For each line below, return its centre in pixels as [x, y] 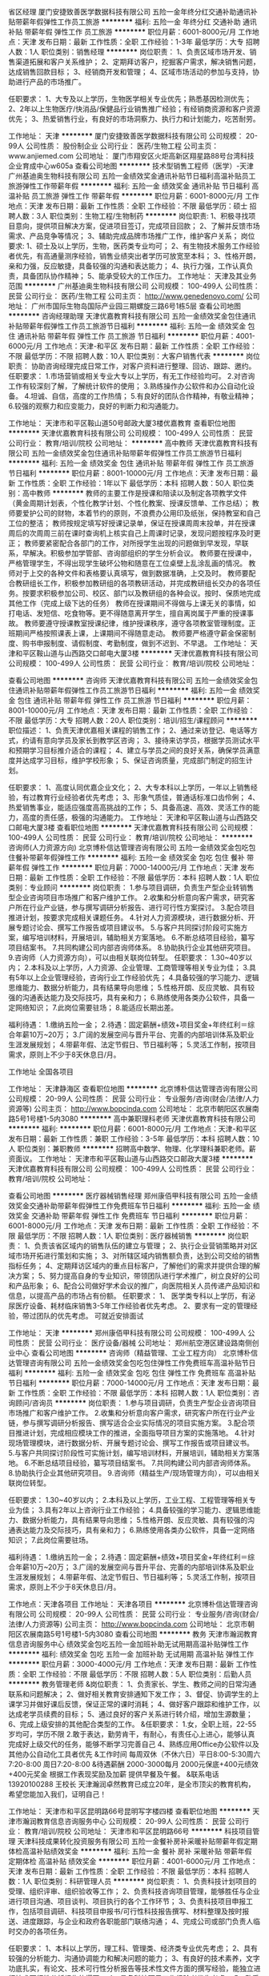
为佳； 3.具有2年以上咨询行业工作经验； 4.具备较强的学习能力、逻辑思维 [134, 1510]
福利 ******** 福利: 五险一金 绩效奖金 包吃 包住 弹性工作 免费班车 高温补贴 [132, 1373]
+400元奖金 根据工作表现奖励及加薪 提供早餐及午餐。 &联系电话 [114, 1774]
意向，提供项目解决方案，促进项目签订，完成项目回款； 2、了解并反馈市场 [137, 226]
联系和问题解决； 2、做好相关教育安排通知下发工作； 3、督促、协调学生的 [130, 1694]
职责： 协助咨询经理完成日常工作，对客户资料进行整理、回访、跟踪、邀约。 [132, 366]
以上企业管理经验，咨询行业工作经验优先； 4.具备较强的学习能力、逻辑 [143, 978]
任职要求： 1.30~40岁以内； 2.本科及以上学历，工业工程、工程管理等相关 [129, 1500]
